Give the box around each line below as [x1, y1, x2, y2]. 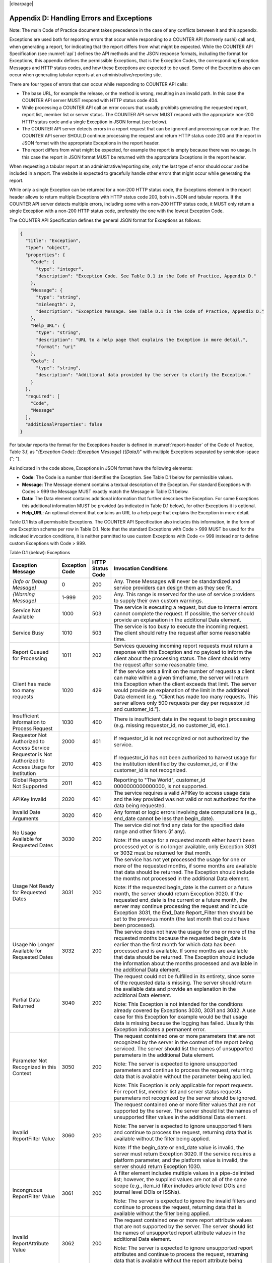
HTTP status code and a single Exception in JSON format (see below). [22, 119, 168, 125]
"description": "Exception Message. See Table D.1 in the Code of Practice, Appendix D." [36, 308, 264, 314]
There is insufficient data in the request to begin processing [113, 715, 255, 722]
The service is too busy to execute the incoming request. [113, 623, 249, 630]
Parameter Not [12, 1057, 47, 1064]
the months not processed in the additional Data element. [113, 875, 250, 882]
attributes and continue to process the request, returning [113, 1251, 249, 1258]
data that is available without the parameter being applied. [113, 1073, 252, 1080]
